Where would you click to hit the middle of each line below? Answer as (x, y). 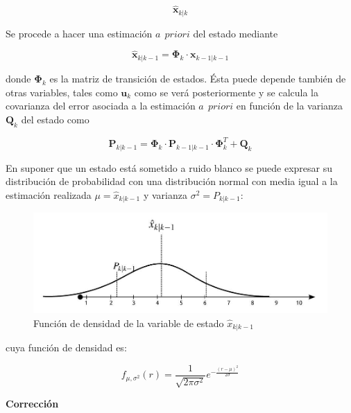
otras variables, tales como (62, 92)
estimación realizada (49, 195)
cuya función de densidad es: (66, 348)
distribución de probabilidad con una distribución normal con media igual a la (172, 181)
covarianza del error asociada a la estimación (101, 106)
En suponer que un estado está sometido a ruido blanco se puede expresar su (169, 167)
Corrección (32, 404)
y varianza (165, 195)
